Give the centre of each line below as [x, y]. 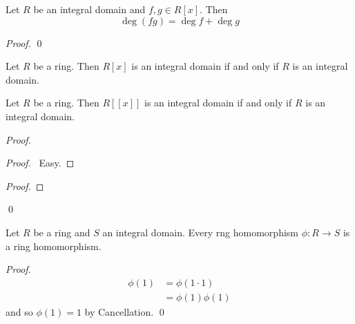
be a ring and [62, 232]
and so [19, 311]
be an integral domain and [89, 9]
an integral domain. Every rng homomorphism [200, 232]
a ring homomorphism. [54, 246]
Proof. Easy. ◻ [40, 163]
